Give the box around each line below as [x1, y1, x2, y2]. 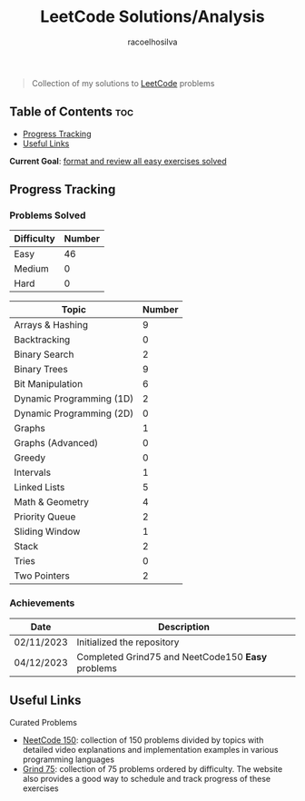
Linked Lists [14, 481, 65, 494]
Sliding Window [14, 525, 81, 538]
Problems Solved [9, 209, 86, 222]
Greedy [14, 451, 46, 464]
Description [158, 620, 211, 633]
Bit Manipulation [14, 378, 84, 391]
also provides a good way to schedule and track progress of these [22, 773, 271, 784]
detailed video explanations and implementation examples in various [22, 744, 279, 755]
